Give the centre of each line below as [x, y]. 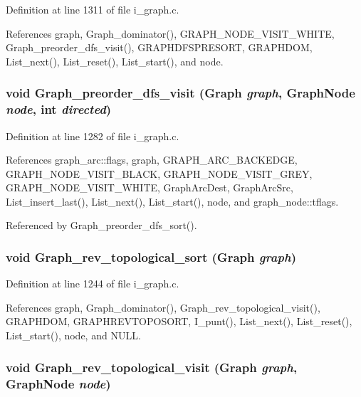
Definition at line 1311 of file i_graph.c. [93, 9]
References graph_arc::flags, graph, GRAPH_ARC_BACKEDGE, [152, 160]
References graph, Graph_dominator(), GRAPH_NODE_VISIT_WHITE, [170, 33]
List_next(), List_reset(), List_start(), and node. [115, 61]
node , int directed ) [59, 109]
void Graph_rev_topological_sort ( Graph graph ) [151, 257]
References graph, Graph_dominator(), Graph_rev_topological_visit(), [163, 307]
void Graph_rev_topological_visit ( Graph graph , [152, 367]
